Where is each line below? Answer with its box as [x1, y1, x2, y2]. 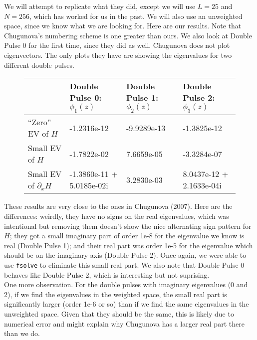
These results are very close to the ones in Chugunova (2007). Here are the [4, 201, 233, 211]
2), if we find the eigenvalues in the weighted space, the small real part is [4, 289, 227, 299]
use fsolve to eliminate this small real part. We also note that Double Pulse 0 [4, 259, 245, 270]
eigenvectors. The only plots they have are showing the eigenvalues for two [4, 49, 232, 60]
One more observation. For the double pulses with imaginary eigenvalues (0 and [4, 279, 248, 290]
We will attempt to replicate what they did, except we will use [4, 1, 196, 11]
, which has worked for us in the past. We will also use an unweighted [29, 10, 243, 21]
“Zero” [28, 116, 51, 128]
